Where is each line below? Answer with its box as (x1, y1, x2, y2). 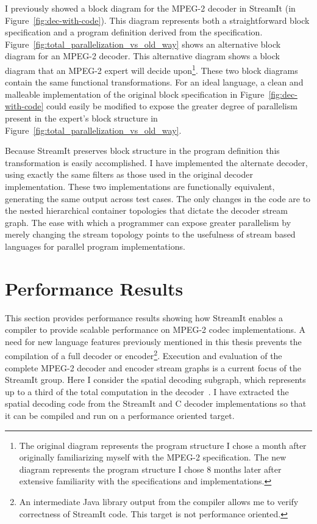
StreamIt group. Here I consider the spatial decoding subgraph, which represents (5, 373, 306, 386)
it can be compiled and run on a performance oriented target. (5, 409, 235, 422)
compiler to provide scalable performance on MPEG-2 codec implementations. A (5, 323, 306, 336)
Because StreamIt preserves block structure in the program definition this (5, 144, 280, 157)
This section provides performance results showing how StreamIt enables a (5, 311, 283, 324)
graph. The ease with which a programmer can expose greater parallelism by (5, 216, 291, 228)
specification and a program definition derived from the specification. (5, 26, 263, 38)
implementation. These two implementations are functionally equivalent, (5, 180, 275, 192)
